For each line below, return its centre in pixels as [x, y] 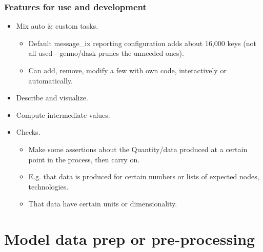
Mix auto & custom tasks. [57, 26]
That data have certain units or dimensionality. [103, 204]
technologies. [48, 186]
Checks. [28, 132]
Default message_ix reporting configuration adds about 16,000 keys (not [142, 43]
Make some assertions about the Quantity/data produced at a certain [138, 149]
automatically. [50, 80]
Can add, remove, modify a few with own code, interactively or [127, 70]
